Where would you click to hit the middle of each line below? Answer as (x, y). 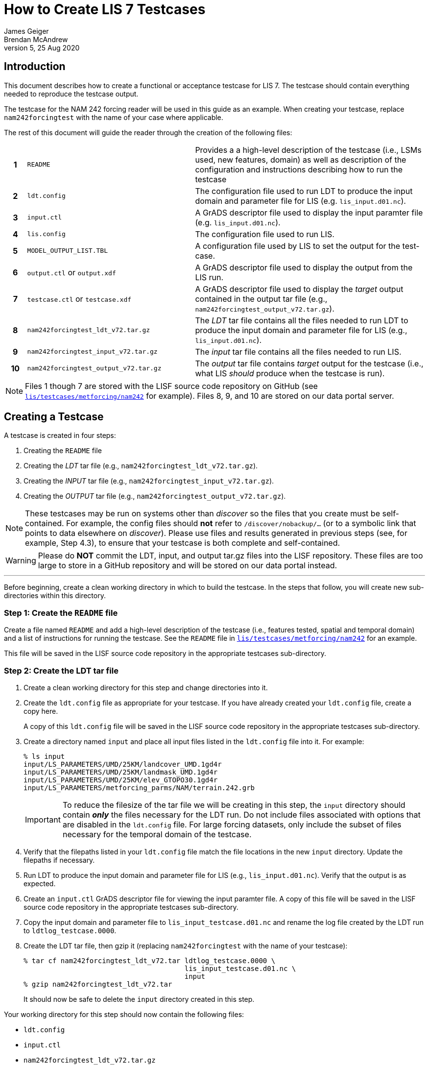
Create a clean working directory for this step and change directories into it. (146, 687)
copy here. (41, 711)
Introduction (35, 67)
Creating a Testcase (54, 417)
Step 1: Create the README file (61, 613)
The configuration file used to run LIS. (265, 234)
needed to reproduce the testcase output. (71, 94)
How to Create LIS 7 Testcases (105, 9)
